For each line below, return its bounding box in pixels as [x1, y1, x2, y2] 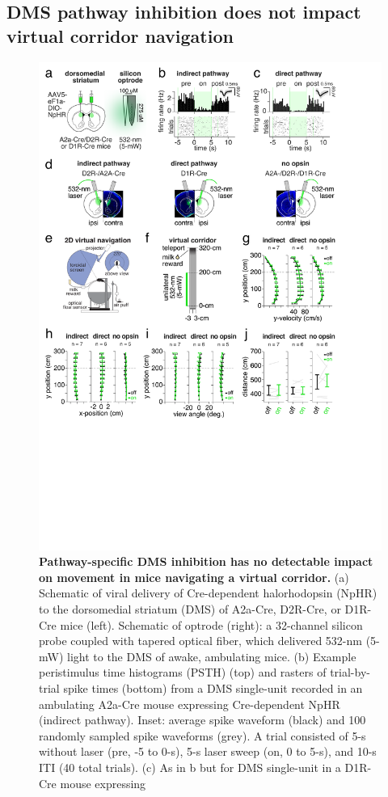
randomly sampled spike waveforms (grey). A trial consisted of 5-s [39, 727, 366, 744]
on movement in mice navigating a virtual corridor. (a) [39, 568, 349, 585]
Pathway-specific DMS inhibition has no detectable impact [39, 553, 373, 570]
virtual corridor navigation [6, 23, 234, 48]
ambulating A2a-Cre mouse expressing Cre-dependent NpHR [39, 695, 340, 712]
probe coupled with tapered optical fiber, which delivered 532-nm [39, 632, 362, 649]
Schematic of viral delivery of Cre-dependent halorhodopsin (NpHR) [39, 584, 377, 601]
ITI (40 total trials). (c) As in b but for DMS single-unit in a [39, 759, 341, 776]
